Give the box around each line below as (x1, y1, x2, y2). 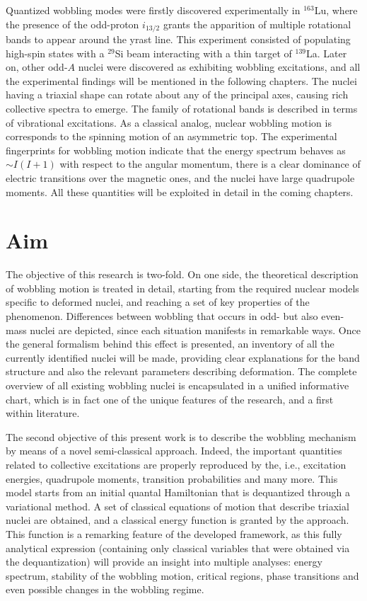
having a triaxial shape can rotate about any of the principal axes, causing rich (6, 87, 349, 102)
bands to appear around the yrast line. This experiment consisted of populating (6, 32, 351, 47)
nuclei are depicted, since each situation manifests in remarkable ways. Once (30, 322, 361, 337)
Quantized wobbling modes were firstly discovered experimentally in (6, 3, 301, 17)
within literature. (6, 406, 80, 420)
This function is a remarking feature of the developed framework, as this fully (6, 526, 342, 541)
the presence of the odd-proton (6, 16, 139, 31)
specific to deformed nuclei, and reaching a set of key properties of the (6, 294, 310, 309)
